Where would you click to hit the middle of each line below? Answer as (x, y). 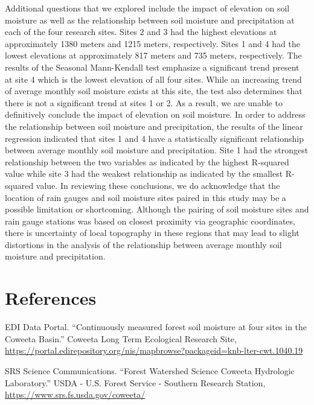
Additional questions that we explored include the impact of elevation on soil (147, 8)
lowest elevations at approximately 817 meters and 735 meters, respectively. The (153, 55)
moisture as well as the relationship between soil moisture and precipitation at (150, 20)
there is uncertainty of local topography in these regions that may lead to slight (152, 233)
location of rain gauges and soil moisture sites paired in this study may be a (146, 197)
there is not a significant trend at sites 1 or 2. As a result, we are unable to (144, 102)
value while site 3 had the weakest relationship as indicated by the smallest (144, 174)
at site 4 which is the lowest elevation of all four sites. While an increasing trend (153, 79)
